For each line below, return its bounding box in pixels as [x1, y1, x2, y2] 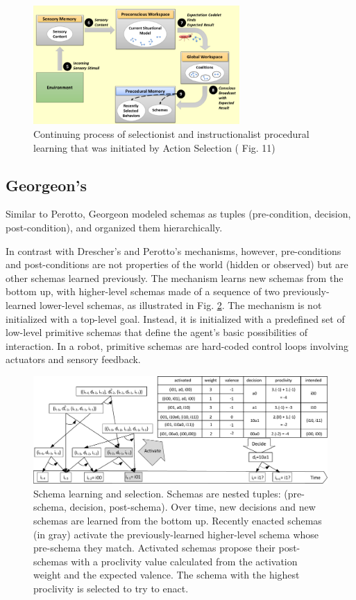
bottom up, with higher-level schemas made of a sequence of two [6, 284, 280, 299]
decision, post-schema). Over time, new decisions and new [69, 500, 316, 514]
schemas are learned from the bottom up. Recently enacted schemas [33, 513, 322, 527]
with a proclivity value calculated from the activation [71, 554, 298, 568]
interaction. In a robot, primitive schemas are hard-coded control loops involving [6, 338, 348, 353]
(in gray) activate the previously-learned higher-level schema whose [33, 527, 319, 541]
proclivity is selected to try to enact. [33, 581, 189, 595]
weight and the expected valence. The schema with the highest [33, 567, 300, 582]
